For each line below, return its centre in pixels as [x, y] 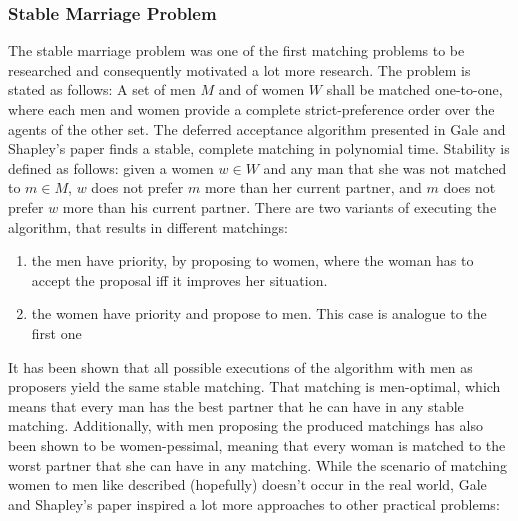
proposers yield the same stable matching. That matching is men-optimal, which [254, 386]
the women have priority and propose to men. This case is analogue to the [259, 313]
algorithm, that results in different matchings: [148, 226]
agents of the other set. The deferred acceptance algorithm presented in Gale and [257, 128]
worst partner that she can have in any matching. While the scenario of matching [257, 464]
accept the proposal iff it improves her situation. [179, 279]
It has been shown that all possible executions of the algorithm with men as [240, 366]
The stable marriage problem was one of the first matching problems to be [236, 50]
